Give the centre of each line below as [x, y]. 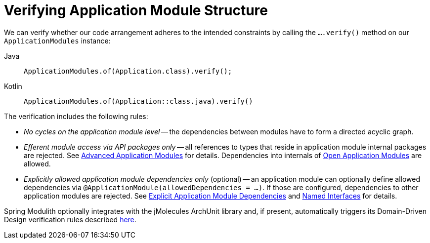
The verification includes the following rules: [76, 116]
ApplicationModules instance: [57, 40]
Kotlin [13, 86]
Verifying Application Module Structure [136, 10]
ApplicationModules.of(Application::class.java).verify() [138, 101]
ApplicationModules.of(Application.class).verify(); [128, 71]
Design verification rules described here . [70, 219]
